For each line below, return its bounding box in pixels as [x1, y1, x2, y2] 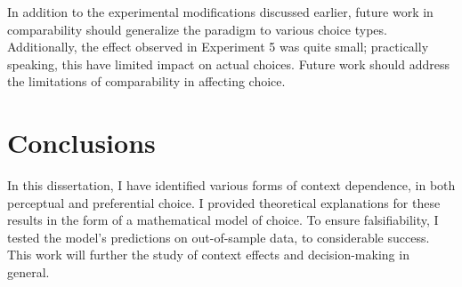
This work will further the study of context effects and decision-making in [7, 245, 409, 264]
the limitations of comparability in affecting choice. [7, 72, 286, 91]
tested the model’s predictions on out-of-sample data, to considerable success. [7, 227, 430, 246]
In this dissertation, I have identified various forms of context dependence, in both [7, 176, 456, 195]
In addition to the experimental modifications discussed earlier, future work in [7, 3, 434, 20]
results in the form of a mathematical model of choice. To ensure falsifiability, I [7, 211, 439, 229]
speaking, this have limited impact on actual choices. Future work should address [7, 54, 450, 73]
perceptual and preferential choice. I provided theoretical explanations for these [7, 193, 441, 211]
